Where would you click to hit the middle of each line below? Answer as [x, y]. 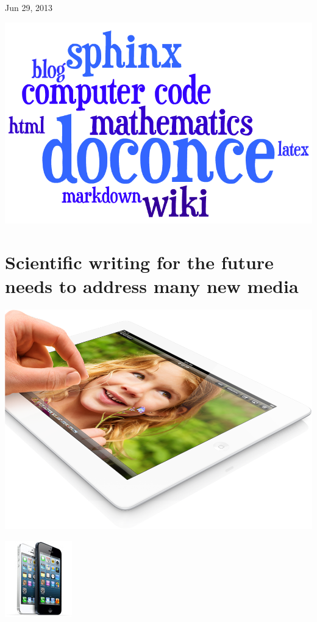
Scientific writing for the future [139, 262]
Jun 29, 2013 [29, 7]
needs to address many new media [152, 286]
